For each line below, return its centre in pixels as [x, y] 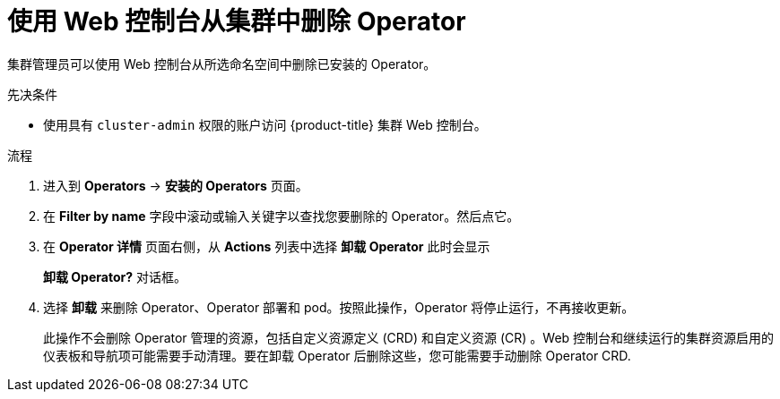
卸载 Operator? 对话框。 [115, 276]
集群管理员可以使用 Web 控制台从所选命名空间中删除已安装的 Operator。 [222, 64]
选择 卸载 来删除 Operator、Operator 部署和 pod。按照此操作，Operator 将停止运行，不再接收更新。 [339, 307]
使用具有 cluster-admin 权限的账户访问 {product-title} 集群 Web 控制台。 [265, 124]
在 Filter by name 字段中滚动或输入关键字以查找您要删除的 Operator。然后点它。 [282, 216]
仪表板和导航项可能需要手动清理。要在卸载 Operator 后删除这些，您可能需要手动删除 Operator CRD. [337, 355]
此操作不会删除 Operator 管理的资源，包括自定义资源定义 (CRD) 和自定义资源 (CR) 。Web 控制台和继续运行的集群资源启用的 [409, 337]
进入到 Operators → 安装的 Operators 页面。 [176, 185]
